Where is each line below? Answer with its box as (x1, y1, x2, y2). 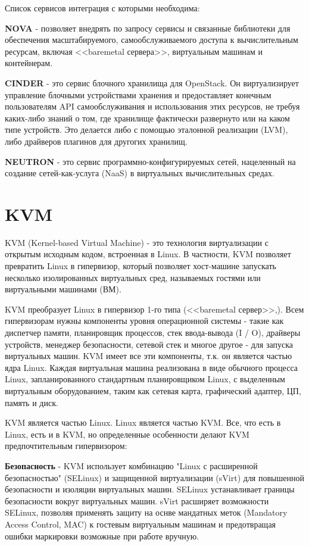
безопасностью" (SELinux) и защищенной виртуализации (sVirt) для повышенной (5, 471, 304, 483)
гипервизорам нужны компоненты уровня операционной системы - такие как (5, 314, 284, 327)
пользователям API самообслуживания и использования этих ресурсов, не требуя (5, 100, 300, 113)
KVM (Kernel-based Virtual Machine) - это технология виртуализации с (5, 236, 269, 248)
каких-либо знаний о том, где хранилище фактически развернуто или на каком (5, 111, 290, 124)
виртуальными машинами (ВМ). (5, 283, 121, 295)
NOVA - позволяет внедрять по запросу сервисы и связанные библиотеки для (5, 21, 291, 34)
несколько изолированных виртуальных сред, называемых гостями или (5, 271, 261, 283)
